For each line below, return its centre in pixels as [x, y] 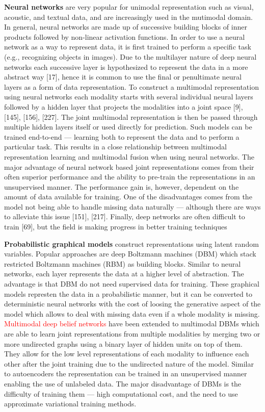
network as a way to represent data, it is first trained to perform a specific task [128, 47]
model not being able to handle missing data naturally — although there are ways [132, 206]
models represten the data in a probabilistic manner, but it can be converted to [128, 293]
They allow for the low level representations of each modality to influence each [127, 354]
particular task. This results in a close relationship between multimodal [115, 147]
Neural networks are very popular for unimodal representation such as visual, [129, 7]
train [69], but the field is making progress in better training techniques [116, 227]
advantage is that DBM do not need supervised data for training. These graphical [132, 284]
